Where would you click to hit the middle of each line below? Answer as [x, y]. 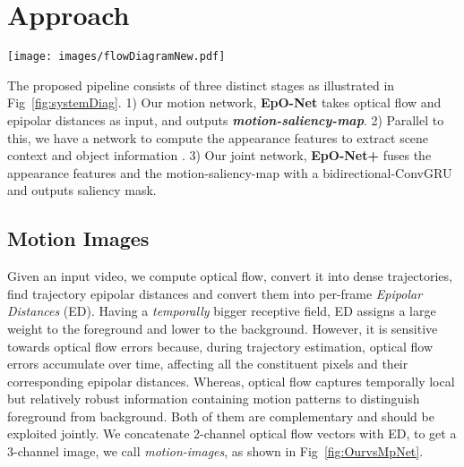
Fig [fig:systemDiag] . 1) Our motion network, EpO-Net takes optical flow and [224, 102]
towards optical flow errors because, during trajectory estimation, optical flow [220, 346]
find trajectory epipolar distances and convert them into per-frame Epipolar [215, 293]
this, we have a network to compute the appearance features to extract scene [218, 137]
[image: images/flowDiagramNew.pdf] [116, 57]
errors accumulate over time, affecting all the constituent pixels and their [208, 364]
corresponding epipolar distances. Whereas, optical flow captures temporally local [231, 381]
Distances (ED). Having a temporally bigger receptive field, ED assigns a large [222, 311]
